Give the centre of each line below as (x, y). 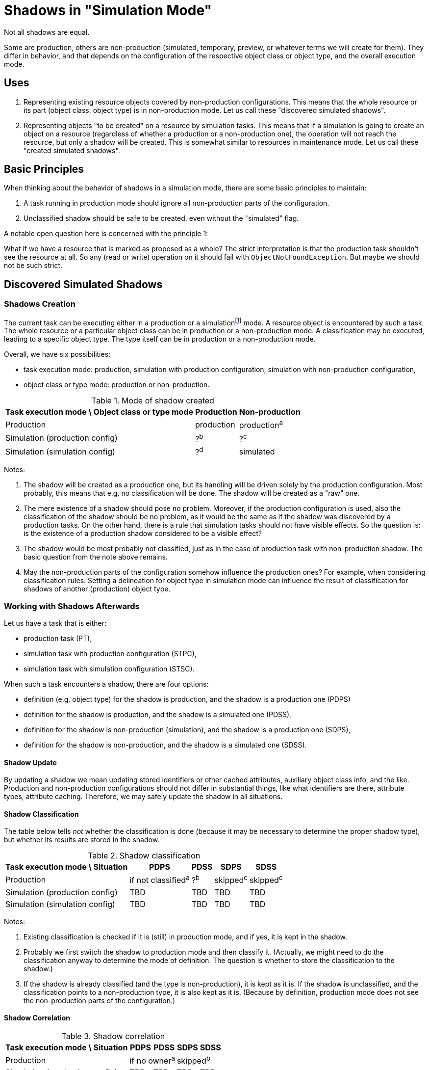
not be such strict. (33, 266)
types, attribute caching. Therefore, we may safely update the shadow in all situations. (143, 797)
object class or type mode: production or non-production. (117, 385)
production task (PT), (58, 639)
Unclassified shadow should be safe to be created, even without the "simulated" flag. (161, 218)
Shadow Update (30, 762)
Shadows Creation (40, 304)
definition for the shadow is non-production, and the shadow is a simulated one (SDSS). (165, 745)
